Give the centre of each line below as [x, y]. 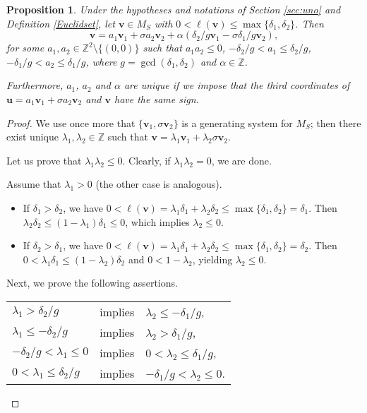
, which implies [157, 221]
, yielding [212, 259]
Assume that [34, 184]
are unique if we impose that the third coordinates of [237, 85]
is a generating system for [237, 122]
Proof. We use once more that [71, 122]
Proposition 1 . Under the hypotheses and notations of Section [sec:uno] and [174, 9]
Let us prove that [44, 160]
